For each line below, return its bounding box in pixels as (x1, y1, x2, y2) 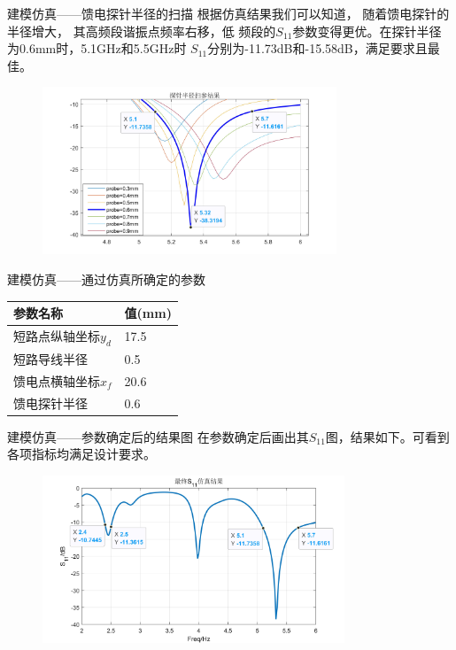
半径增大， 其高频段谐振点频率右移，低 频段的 (7, 21, 276, 40)
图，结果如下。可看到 (325, 427, 450, 445)
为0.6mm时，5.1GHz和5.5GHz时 (7, 39, 187, 58)
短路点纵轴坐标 (13, 326, 100, 344)
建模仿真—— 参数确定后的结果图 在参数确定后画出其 (7, 427, 309, 445)
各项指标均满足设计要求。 (7, 445, 156, 463)
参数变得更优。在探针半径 (292, 21, 442, 40)
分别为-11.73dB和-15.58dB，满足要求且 (207, 39, 428, 58)
